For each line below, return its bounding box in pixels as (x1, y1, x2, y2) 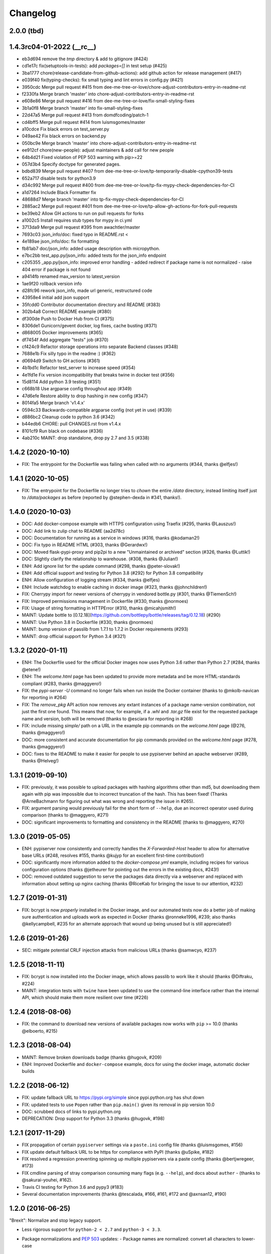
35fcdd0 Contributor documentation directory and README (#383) (22, 301, 161, 307)
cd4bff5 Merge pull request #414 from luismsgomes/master (22, 119, 146, 125)
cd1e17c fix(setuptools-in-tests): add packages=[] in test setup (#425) (22, 63, 168, 69)
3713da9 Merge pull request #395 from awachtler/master (22, 224, 141, 230)
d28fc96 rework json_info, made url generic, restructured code (22, 287, 153, 293)
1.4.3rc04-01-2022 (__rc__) (9, 43, 96, 51)
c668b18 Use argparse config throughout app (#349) (22, 386, 132, 392)
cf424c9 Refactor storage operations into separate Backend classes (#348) (22, 344, 178, 350)
